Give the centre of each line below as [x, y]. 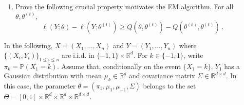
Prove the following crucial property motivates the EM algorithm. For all [124, 6]
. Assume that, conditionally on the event [119, 66]
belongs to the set [169, 85]
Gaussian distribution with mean [53, 76]
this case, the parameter [40, 85]
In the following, [28, 45]
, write [193, 55]
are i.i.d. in [78, 55]
